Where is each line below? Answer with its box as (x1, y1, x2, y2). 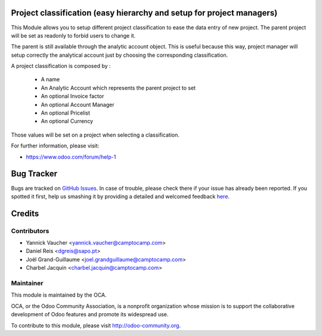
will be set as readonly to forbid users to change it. (11, 32, 136, 39)
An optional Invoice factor (41, 93, 104, 100)
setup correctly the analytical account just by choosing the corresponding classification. (11, 51, 228, 58)
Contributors (11, 227, 49, 235)
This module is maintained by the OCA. (11, 291, 107, 298)
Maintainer (11, 279, 44, 287)
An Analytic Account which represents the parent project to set (41, 84, 196, 91)
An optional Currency (41, 118, 94, 125)
